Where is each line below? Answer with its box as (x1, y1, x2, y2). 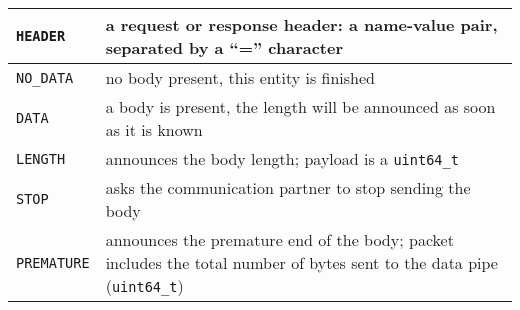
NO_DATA (16, 69, 74, 86)
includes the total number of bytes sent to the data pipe (105, 251, 498, 274)
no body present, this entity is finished (105, 66, 375, 89)
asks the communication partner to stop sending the (105, 176, 471, 199)
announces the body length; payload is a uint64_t (105, 147, 459, 170)
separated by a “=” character (105, 36, 344, 59)
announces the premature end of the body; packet (105, 228, 454, 251)
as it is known (105, 118, 203, 141)
